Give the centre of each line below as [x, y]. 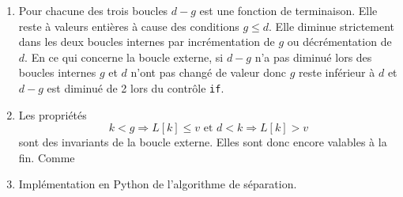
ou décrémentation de [339, 42]
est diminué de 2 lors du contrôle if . [136, 87]
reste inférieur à [337, 72]
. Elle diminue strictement [332, 26]
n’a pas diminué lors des [313, 57]
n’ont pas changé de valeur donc [209, 72]
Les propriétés [53, 114]
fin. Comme [47, 157]
